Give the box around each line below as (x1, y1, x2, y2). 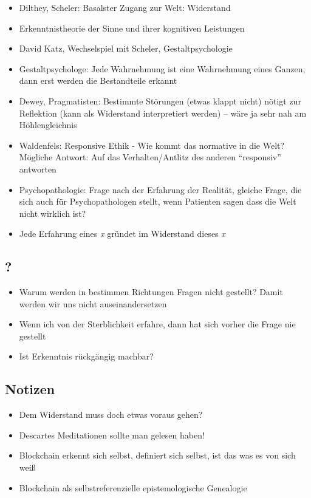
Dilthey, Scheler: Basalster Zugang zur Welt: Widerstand (19, 1, 231, 13)
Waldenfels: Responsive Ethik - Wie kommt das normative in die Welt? (19, 138, 285, 151)
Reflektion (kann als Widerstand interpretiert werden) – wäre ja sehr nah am (19, 106, 307, 119)
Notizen (5, 380, 55, 398)
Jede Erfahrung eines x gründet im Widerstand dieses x (19, 227, 225, 240)
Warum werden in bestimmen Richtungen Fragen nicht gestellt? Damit (19, 285, 283, 298)
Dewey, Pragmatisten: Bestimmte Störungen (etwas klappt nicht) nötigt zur (19, 94, 301, 107)
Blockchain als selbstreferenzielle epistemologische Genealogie (19, 481, 247, 494)
